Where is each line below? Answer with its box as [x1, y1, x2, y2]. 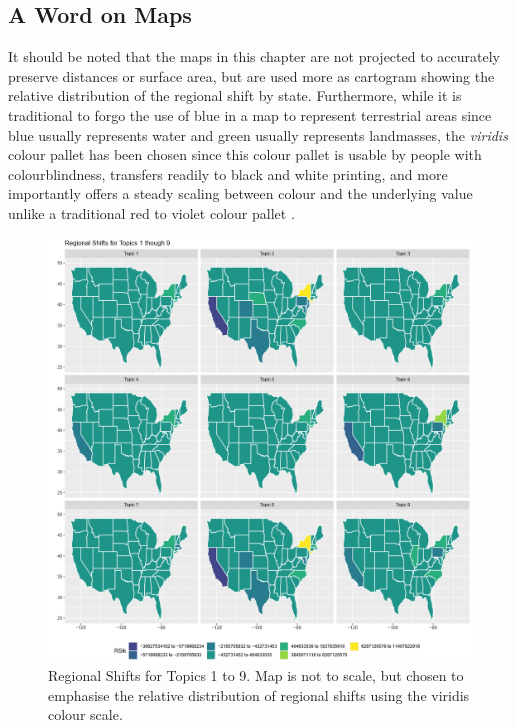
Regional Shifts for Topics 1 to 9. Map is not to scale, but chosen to [48, 665, 464, 686]
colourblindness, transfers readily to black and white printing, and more [8, 163, 448, 184]
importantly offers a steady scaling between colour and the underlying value [8, 183, 473, 204]
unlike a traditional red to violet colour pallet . [8, 202, 295, 223]
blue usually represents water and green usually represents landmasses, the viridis [8, 124, 508, 145]
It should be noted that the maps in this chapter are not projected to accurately [8, 46, 500, 67]
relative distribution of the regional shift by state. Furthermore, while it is [8, 85, 462, 106]
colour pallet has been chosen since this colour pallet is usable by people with [8, 144, 482, 165]
